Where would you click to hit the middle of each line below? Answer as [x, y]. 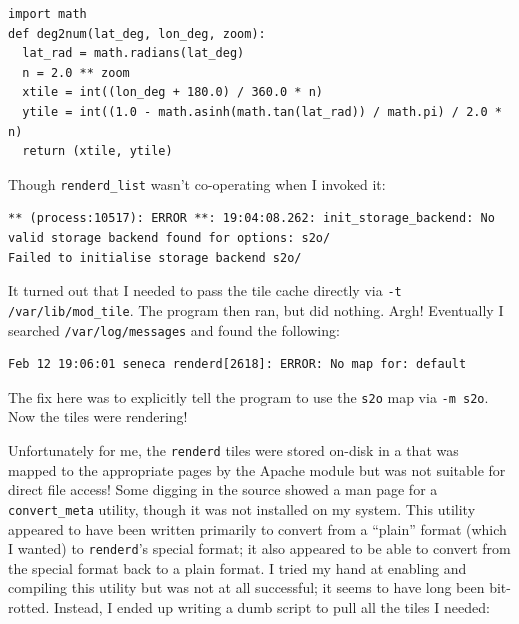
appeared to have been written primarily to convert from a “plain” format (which [257, 528]
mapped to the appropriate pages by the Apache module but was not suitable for [257, 469]
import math [47, 14]
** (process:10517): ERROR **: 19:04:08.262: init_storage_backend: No [251, 218]
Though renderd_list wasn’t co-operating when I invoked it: [197, 183]
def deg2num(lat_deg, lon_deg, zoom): [137, 33]
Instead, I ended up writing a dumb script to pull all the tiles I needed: [271, 606]
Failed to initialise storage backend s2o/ [155, 257]
